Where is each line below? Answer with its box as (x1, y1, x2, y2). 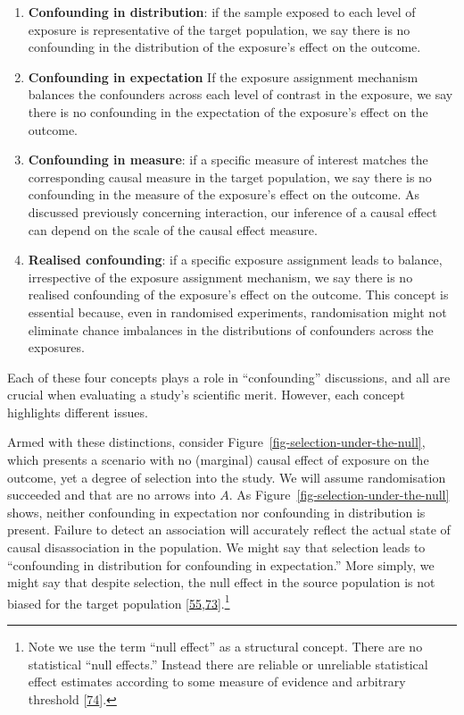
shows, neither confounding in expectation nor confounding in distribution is (7, 502, 426, 521)
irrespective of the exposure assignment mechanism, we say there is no (28, 267, 413, 286)
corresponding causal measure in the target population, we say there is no (28, 167, 432, 186)
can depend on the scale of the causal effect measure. (28, 220, 318, 239)
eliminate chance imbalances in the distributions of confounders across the (28, 320, 434, 339)
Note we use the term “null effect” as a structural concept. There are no (28, 637, 423, 656)
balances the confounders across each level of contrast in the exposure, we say (28, 85, 453, 104)
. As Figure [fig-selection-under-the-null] (228, 485, 450, 504)
